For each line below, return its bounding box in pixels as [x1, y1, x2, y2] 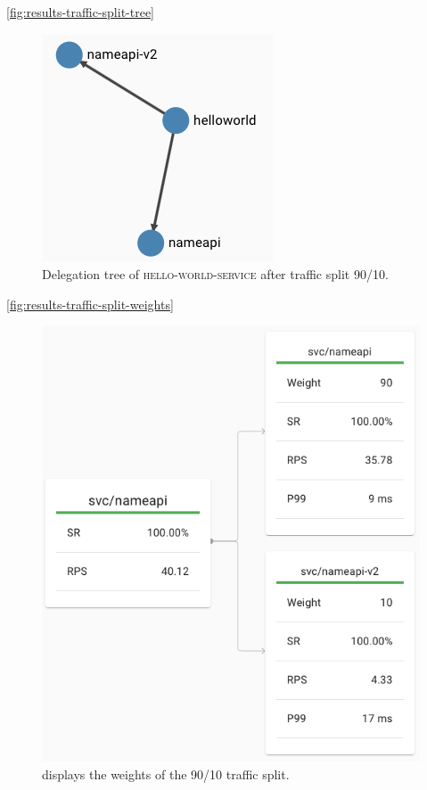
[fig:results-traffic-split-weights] [6, 294, 174, 313]
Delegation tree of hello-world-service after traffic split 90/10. [42, 265, 389, 284]
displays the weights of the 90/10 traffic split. [42, 764, 290, 783]
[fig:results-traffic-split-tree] [6, 3, 155, 21]
